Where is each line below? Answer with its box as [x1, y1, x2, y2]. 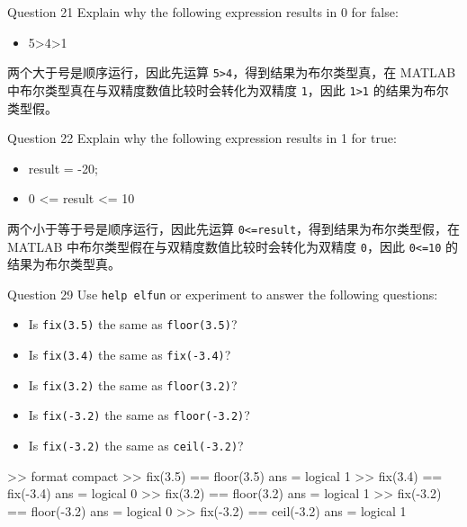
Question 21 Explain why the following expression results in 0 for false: [7, 3, 399, 21]
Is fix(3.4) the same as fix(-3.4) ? [28, 345, 231, 364]
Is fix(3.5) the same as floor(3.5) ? [28, 315, 238, 334]
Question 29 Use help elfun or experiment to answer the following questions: [7, 284, 438, 303]
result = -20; [28, 158, 98, 177]
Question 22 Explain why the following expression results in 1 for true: [7, 129, 397, 147]
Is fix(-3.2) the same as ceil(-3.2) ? [28, 436, 244, 455]
